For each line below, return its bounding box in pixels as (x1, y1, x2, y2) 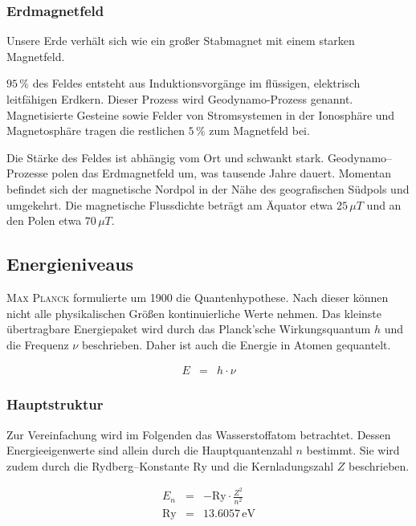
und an (366, 196, 402, 213)
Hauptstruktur (6, 394, 104, 414)
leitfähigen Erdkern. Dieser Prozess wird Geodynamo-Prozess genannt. (6, 91, 353, 107)
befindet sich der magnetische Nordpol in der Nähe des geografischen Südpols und (6, 180, 410, 197)
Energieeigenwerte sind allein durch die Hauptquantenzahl (6, 442, 292, 459)
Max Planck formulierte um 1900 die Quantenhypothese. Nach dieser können (6, 288, 389, 305)
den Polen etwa (6, 212, 82, 229)
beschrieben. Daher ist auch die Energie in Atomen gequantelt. (81, 336, 391, 353)
